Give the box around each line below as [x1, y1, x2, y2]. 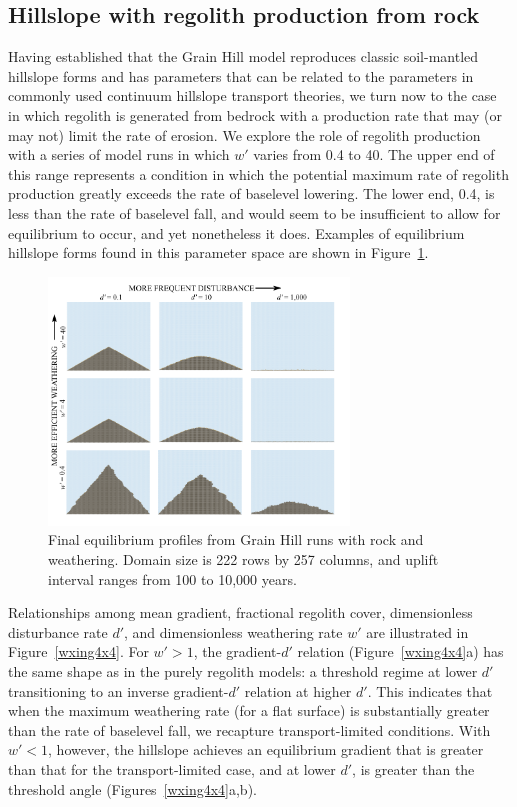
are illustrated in [366, 621, 469, 642]
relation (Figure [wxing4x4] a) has [297, 641, 504, 662]
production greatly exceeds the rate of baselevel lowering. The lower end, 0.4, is [8, 183, 495, 204]
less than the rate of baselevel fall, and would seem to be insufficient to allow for [8, 202, 501, 223]
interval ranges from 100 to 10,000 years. [48, 568, 297, 589]
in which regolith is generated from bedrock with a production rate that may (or [8, 104, 502, 125]
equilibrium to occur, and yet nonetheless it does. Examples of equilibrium [8, 222, 465, 243]
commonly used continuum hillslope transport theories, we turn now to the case [8, 85, 497, 106]
